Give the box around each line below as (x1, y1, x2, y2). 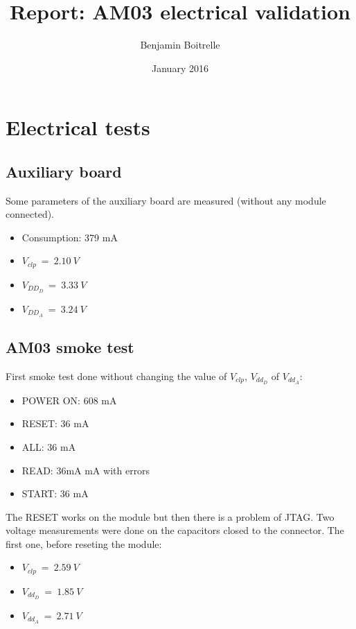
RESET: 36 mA (21, 416, 89, 431)
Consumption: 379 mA (21, 230, 118, 244)
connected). (6, 207, 54, 221)
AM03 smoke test (6, 336, 134, 358)
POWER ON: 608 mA (21, 393, 117, 407)
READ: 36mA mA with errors (21, 463, 150, 477)
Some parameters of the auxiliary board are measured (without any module (6, 193, 326, 207)
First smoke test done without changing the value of (6, 368, 227, 383)
